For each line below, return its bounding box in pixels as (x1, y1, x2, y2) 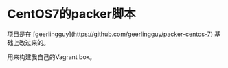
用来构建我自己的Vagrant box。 (7, 52, 96, 61)
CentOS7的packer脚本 (7, 6, 136, 22)
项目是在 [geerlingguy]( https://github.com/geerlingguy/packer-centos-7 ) (7, 30, 214, 38)
